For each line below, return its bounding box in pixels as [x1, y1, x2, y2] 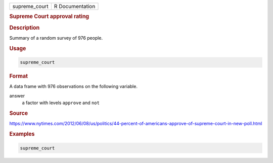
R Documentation [54, 3, 96, 10]
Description [9, 24, 40, 31]
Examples [9, 131, 35, 138]
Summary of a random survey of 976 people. [9, 35, 103, 41]
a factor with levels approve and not [22, 100, 100, 106]
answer [9, 93, 25, 99]
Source [9, 110, 28, 117]
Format [9, 73, 28, 80]
